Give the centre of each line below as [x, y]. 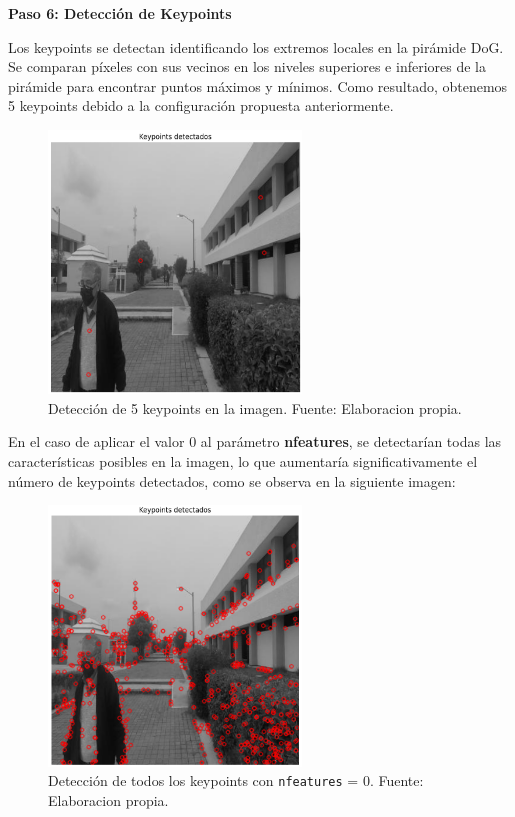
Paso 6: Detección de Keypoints [120, 13]
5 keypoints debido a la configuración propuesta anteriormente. [201, 105]
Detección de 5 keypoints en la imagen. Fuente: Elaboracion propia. [255, 407]
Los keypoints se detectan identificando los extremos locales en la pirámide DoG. [256, 46]
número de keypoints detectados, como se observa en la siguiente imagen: [232, 480]
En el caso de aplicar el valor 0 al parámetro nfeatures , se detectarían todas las [255, 441]
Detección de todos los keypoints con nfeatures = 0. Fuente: [236, 780]
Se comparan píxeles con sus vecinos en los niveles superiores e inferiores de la [247, 66]
